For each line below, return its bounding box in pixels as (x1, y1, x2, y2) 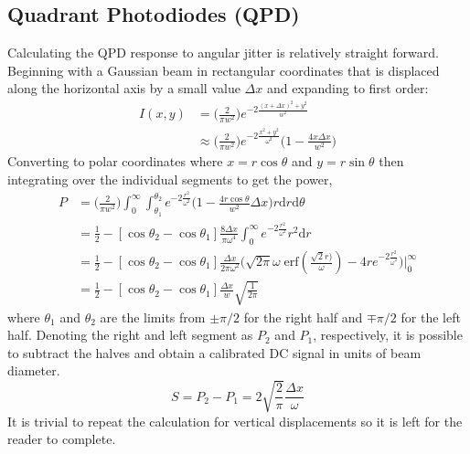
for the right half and (243, 307, 363, 326)
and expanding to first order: (266, 79, 429, 98)
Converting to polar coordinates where (7, 151, 223, 170)
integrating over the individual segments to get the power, (7, 169, 333, 188)
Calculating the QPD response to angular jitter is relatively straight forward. (7, 43, 439, 62)
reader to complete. (7, 429, 116, 449)
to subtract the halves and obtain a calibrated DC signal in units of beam (7, 343, 422, 362)
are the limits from (100, 307, 206, 326)
